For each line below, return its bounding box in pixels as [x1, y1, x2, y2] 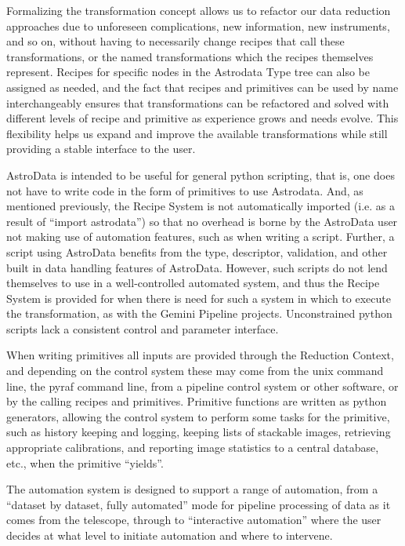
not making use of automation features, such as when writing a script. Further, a [6, 228, 395, 245]
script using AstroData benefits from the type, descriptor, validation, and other [6, 243, 388, 260]
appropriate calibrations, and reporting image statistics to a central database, [6, 439, 379, 456]
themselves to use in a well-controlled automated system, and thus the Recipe [6, 275, 380, 291]
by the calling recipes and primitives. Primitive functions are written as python [6, 393, 387, 409]
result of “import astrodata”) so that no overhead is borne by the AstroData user [6, 213, 398, 229]
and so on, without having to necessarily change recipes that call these [6, 33, 345, 49]
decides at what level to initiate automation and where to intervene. [6, 527, 333, 543]
